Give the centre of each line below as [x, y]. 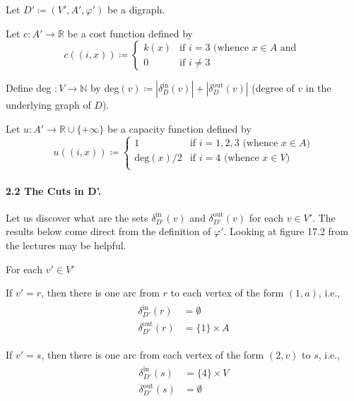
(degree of [273, 88]
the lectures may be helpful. [66, 245]
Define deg [29, 88]
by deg [105, 88]
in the [318, 88]
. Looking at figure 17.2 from [286, 231]
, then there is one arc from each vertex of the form [153, 354]
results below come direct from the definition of [108, 231]
